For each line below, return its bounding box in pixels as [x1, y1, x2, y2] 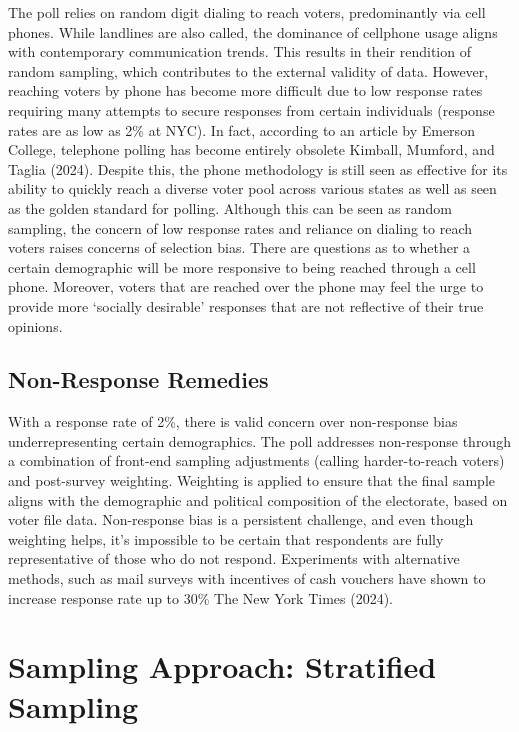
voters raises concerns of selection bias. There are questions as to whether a [8, 237, 471, 258]
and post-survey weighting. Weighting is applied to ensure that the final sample [8, 470, 495, 491]
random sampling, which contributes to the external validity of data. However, [8, 60, 489, 81]
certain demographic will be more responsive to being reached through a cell [8, 256, 476, 277]
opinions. [8, 315, 63, 336]
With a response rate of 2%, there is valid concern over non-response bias [8, 411, 458, 432]
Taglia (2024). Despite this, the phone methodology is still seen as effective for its [8, 158, 508, 179]
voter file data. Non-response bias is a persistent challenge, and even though [8, 509, 474, 530]
